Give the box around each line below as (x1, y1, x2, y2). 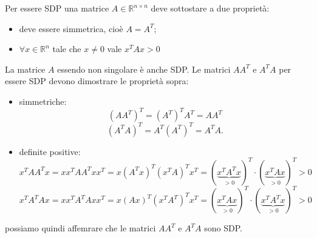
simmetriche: (19, 94, 67, 107)
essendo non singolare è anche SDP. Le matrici (57, 62, 231, 75)
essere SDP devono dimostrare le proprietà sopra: (5, 74, 189, 87)
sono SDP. (204, 222, 242, 234)
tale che (52, 42, 81, 55)
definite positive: (19, 145, 81, 157)
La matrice (5, 62, 46, 75)
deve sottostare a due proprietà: (151, 2, 270, 14)
